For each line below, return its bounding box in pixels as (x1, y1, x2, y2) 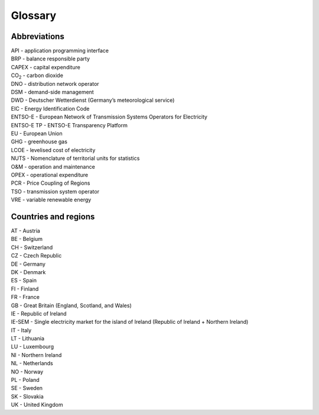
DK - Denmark (11, 268, 46, 275)
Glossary (11, 9, 57, 22)
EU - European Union (11, 130, 63, 137)
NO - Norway (11, 368, 44, 375)
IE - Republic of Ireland (11, 310, 67, 317)
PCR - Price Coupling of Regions (11, 179, 90, 186)
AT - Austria (11, 227, 41, 234)
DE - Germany (11, 260, 45, 268)
